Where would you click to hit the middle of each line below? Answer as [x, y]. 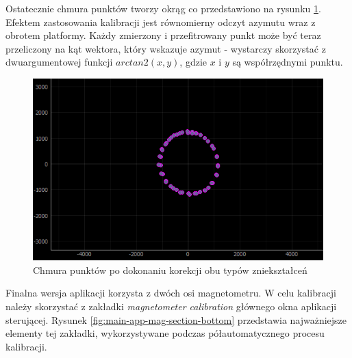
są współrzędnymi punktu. [288, 62]
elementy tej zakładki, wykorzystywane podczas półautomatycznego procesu [165, 333]
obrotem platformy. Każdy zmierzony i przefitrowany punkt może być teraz [163, 35]
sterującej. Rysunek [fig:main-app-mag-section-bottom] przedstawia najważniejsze [176, 319]
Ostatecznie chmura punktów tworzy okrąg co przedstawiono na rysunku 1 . [163, 8]
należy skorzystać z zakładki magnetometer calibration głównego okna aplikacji [171, 306]
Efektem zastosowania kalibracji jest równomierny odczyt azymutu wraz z [161, 22]
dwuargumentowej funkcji [59, 62]
